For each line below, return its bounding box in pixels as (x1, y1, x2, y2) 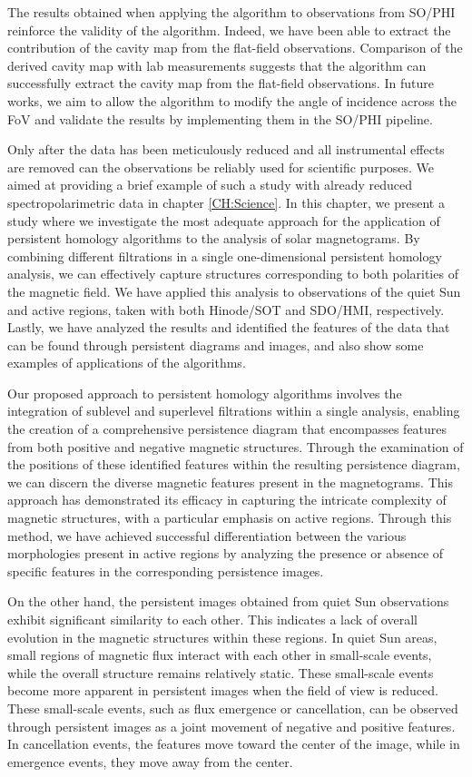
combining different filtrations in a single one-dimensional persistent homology (7, 246, 442, 265)
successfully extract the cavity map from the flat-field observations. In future (7, 74, 434, 93)
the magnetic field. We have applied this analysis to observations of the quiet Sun (7, 281, 461, 300)
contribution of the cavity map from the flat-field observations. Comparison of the (7, 38, 463, 57)
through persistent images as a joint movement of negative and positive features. (7, 716, 456, 735)
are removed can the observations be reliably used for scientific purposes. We (7, 157, 435, 176)
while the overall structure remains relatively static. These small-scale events (7, 663, 434, 682)
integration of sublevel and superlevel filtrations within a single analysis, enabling (7, 401, 460, 420)
